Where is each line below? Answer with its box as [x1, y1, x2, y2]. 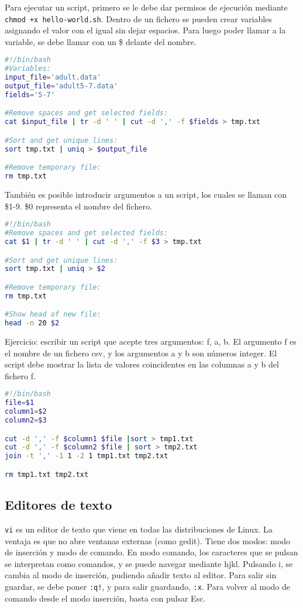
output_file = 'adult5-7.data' [5, 82, 118, 91]
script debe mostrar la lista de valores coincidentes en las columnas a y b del [5, 358, 279, 370]
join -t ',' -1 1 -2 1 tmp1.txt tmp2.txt [5, 452, 168, 461]
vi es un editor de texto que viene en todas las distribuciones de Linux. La [5, 523, 273, 535]
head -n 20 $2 [5, 319, 60, 328]
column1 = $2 [5, 407, 47, 416]
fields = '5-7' [5, 90, 55, 99]
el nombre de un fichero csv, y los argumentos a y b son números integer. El [5, 346, 277, 359]
